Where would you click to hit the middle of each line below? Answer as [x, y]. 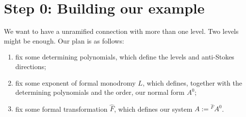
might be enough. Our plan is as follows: [64, 40]
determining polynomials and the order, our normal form [100, 92]
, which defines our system [153, 109]
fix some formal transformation [61, 109]
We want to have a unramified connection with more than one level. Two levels [121, 31]
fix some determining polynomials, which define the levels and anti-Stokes [125, 57]
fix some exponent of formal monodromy [75, 82]
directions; [31, 66]
